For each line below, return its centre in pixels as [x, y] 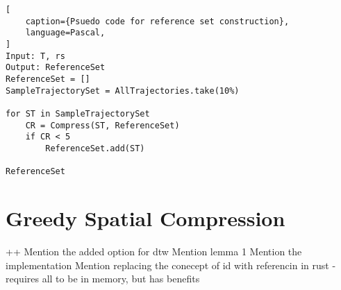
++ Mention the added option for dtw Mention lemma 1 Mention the [154, 251]
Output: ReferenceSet [56, 68]
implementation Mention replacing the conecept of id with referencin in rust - [171, 265]
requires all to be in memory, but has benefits [103, 279]
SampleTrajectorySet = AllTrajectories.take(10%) [123, 91]
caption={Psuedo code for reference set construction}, [157, 21]
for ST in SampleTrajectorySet [78, 113]
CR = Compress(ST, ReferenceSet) [102, 125]
